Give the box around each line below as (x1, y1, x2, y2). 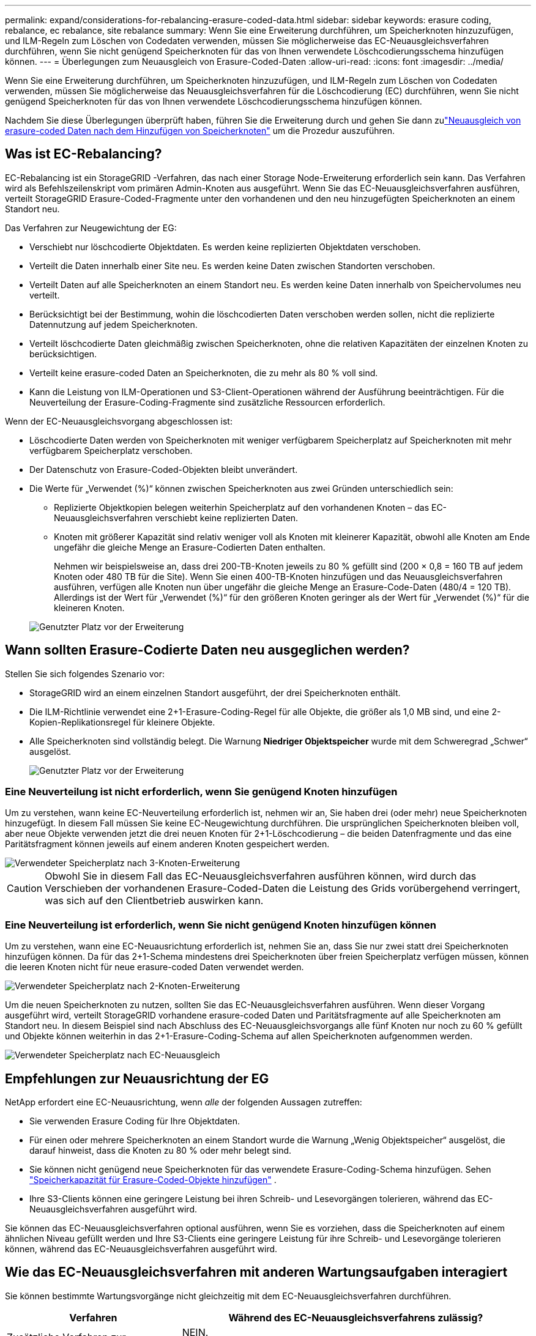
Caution (7, 882, 43, 895)
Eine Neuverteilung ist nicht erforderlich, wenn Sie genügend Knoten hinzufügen (5, 785, 398, 798)
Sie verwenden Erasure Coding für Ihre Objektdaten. (29, 1116, 240, 1127)
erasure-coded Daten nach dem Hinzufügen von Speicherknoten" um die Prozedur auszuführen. (5, 125, 395, 136)
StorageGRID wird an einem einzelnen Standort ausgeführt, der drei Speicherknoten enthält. (29, 687, 401, 698)
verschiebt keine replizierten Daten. (155, 512, 299, 523)
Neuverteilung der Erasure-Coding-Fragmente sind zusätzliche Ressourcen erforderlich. (29, 396, 385, 407)
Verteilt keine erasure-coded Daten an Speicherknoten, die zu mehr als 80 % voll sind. (29, 367, 378, 378)
